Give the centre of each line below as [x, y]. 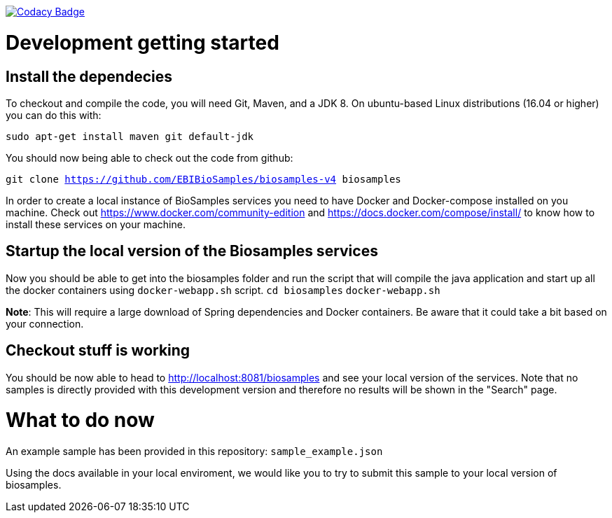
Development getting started [142, 42]
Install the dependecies [89, 76]
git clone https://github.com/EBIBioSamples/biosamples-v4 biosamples [203, 179]
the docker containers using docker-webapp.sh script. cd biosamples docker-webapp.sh [223, 290]
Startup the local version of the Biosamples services [192, 251]
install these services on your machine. [96, 224]
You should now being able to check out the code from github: [149, 157]
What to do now [80, 420]
